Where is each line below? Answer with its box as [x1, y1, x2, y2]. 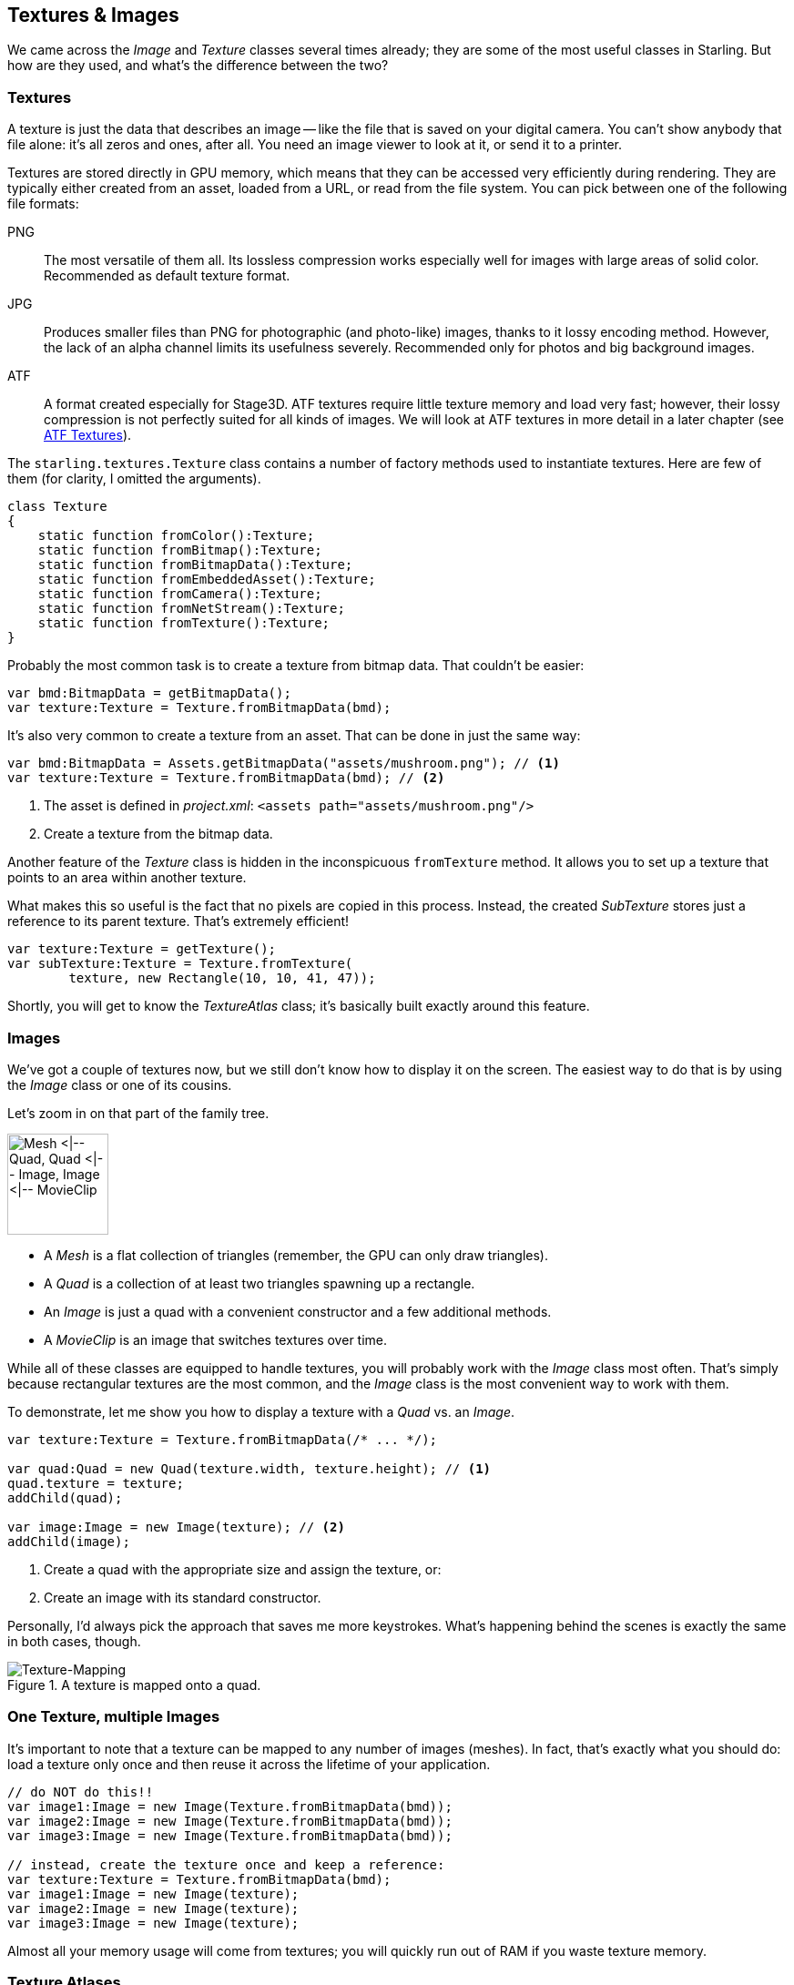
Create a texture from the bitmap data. [44, 826, 273, 842]
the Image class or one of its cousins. [7, 1076, 232, 1093]
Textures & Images [7, 4, 179, 26]
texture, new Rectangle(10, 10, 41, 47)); [68, 971, 376, 986]
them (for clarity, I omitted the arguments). [7, 471, 261, 487]
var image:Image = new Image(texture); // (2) [7, 1519, 345, 1534]
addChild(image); [7, 1533, 130, 1549]
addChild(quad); [7, 1490, 123, 1505]
